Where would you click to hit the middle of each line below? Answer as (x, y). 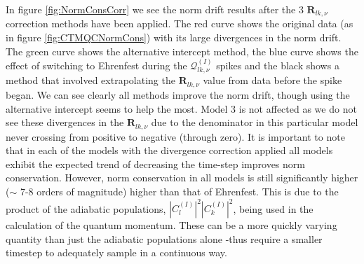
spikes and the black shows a (278, 65)
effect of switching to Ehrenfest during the (96, 65)
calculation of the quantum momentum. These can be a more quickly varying (171, 225)
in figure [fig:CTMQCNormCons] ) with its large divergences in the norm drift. (174, 37)
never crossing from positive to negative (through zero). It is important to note (175, 136)
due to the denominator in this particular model (255, 122)
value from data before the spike (272, 80)
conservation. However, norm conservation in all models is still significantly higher (182, 178)
